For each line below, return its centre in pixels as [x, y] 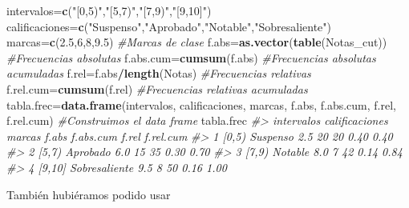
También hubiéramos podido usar [89, 194]
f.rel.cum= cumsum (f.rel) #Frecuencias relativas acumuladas [157, 88]
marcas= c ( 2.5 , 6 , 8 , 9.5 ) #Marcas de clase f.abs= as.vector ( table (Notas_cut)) [197, 42]
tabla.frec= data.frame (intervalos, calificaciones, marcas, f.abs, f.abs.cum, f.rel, [201, 104]
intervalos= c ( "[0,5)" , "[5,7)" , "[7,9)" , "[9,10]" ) [109, 10]
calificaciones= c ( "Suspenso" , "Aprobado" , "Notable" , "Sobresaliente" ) [169, 26]
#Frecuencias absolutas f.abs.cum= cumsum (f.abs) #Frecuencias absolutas [191, 57]
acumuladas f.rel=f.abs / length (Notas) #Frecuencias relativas [159, 73]
